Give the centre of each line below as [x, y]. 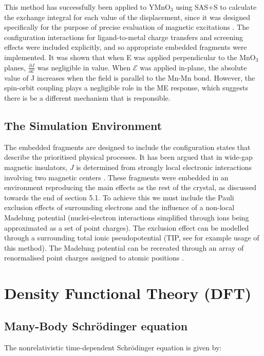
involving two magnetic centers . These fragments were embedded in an [116, 177]
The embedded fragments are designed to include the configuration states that [127, 147]
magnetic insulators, [36, 167]
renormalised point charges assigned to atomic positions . [94, 258]
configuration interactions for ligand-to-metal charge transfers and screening [124, 37]
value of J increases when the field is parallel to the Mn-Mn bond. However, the [130, 77]
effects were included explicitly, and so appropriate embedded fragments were [126, 47]
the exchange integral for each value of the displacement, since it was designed [127, 17]
